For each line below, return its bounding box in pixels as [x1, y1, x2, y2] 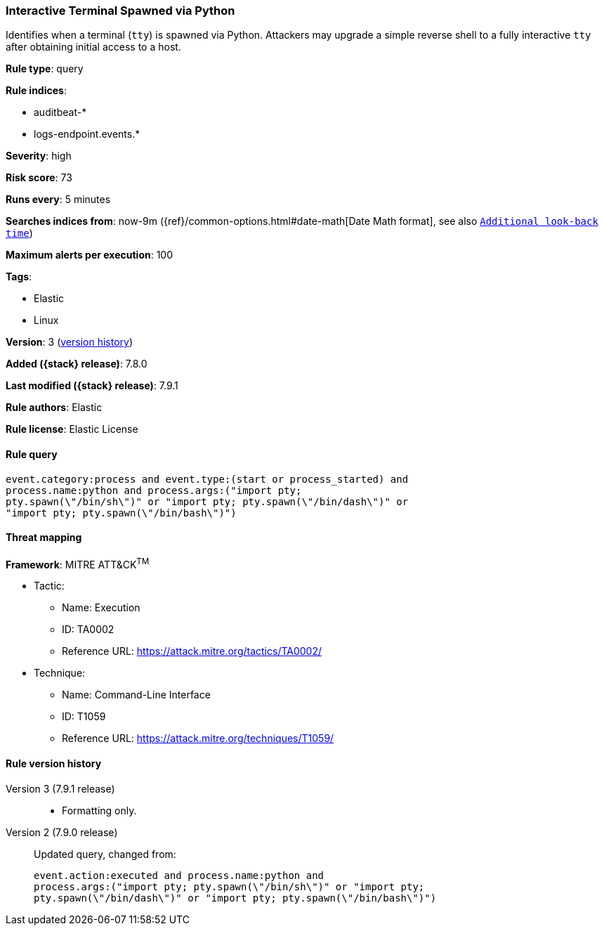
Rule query [6, 448, 58, 460]
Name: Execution [62, 601, 140, 614]
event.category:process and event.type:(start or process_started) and [6, 473, 409, 485]
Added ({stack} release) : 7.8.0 [6, 358, 147, 370]
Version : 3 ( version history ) [6, 336, 133, 349]
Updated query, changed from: [34, 847, 176, 860]
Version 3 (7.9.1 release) [6, 782, 115, 795]
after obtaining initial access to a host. [6, 41, 181, 53]
